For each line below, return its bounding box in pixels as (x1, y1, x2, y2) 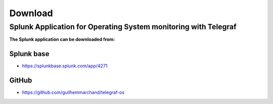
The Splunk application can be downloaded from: (9, 36, 115, 42)
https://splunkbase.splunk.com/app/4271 (22, 63, 108, 69)
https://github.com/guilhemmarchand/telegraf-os (22, 89, 125, 95)
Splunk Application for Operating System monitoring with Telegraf (9, 22, 237, 31)
